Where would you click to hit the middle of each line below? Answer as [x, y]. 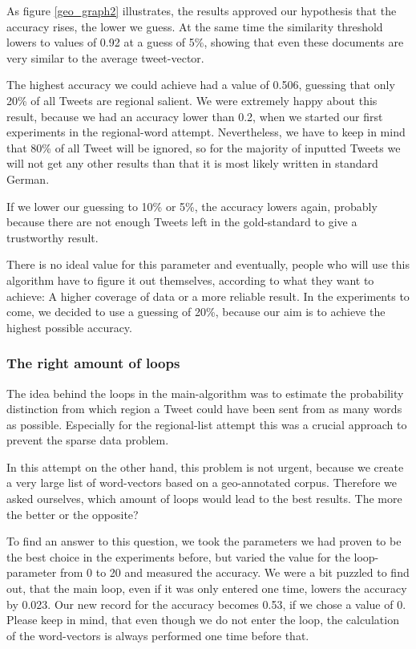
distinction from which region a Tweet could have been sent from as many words [204, 409]
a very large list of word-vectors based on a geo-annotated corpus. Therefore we [202, 483]
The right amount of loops [93, 363]
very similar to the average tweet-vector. [105, 57]
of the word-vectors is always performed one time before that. [158, 635]
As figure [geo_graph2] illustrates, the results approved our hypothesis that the [202, 10]
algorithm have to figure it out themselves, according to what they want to [190, 280]
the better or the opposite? [73, 514]
